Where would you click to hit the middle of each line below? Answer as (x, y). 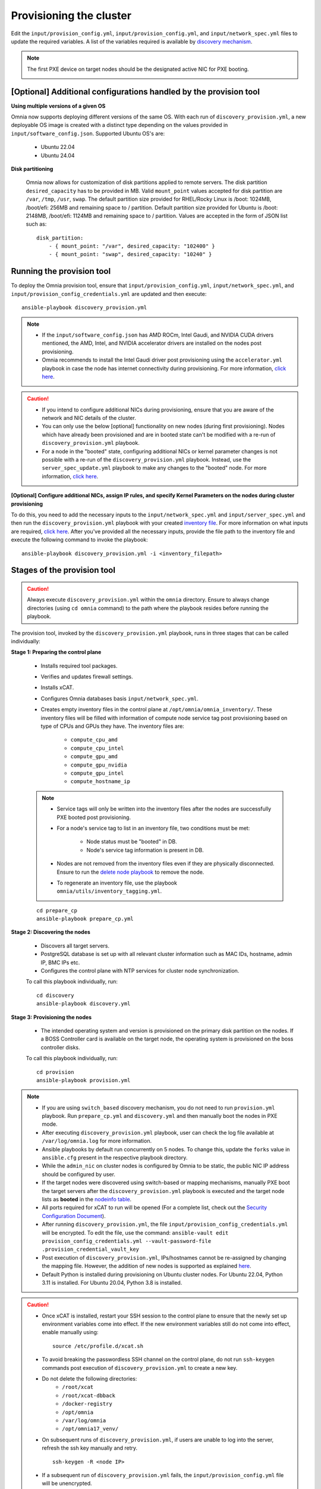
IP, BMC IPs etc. (60, 962)
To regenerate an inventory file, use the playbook (117, 883)
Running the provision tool (61, 271)
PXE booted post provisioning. (94, 817)
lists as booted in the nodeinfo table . (87, 1199)
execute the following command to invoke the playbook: (79, 540)
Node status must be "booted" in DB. (132, 842)
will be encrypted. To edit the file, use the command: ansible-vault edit (135, 1232)
